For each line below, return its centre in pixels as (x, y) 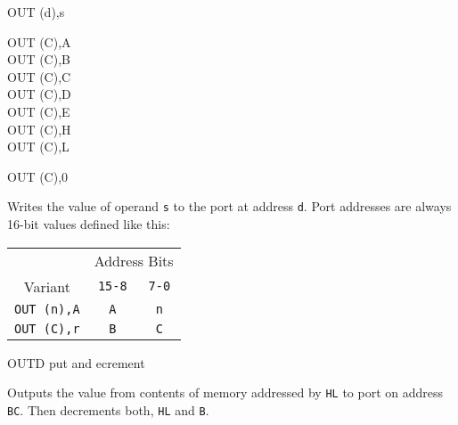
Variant (47, 286)
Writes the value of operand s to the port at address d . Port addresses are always (229, 206)
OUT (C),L (38, 147)
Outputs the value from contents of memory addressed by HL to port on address (225, 392)
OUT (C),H (39, 129)
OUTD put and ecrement (76, 362)
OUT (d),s (36, 12)
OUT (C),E (39, 111)
